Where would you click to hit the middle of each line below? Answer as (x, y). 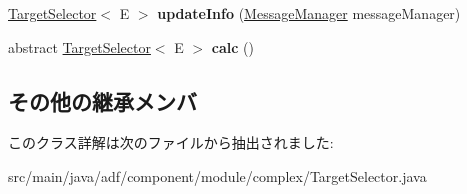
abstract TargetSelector (79, 46)
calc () (232, 46)
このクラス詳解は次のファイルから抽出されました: (171, 142)
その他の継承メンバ (102, 100)
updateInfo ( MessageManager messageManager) (309, 13)
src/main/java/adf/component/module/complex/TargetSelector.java (217, 175)
